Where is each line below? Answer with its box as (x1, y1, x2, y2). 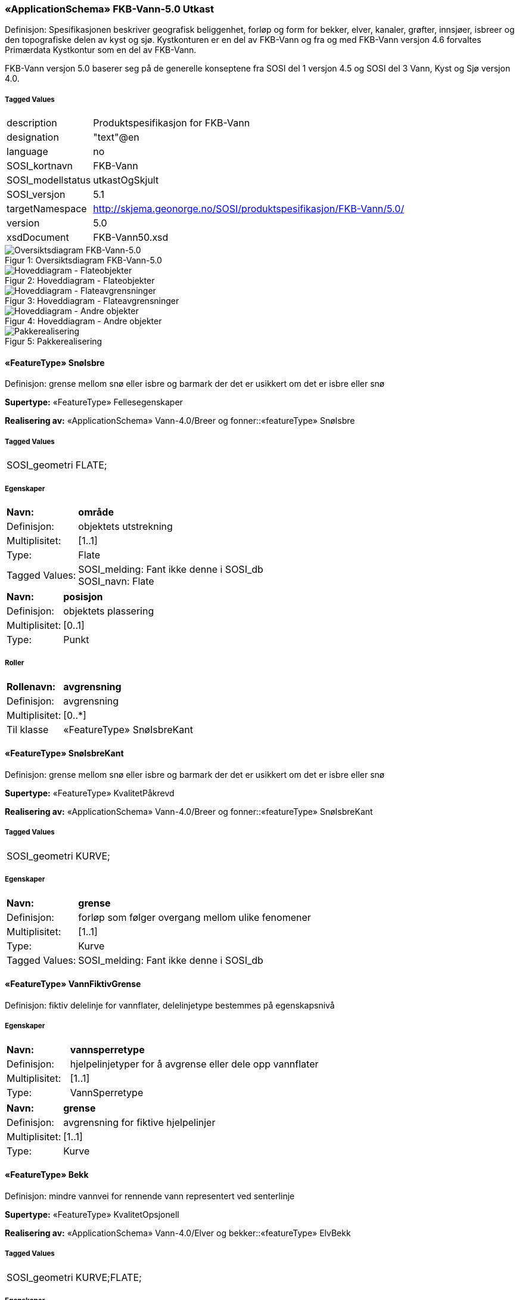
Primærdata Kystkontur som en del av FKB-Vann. (5, 45, 197, 55)
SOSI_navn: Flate (78, 575, 154, 587)
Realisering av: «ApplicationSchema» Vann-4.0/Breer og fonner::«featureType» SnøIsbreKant (5, 806, 373, 817)
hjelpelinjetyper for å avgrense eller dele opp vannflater (70, 1057, 319, 1070)
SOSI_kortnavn (7, 160, 73, 172)
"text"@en (93, 131, 139, 144)
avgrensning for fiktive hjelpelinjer (63, 1116, 216, 1128)
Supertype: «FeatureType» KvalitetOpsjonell (5, 1209, 179, 1220)
